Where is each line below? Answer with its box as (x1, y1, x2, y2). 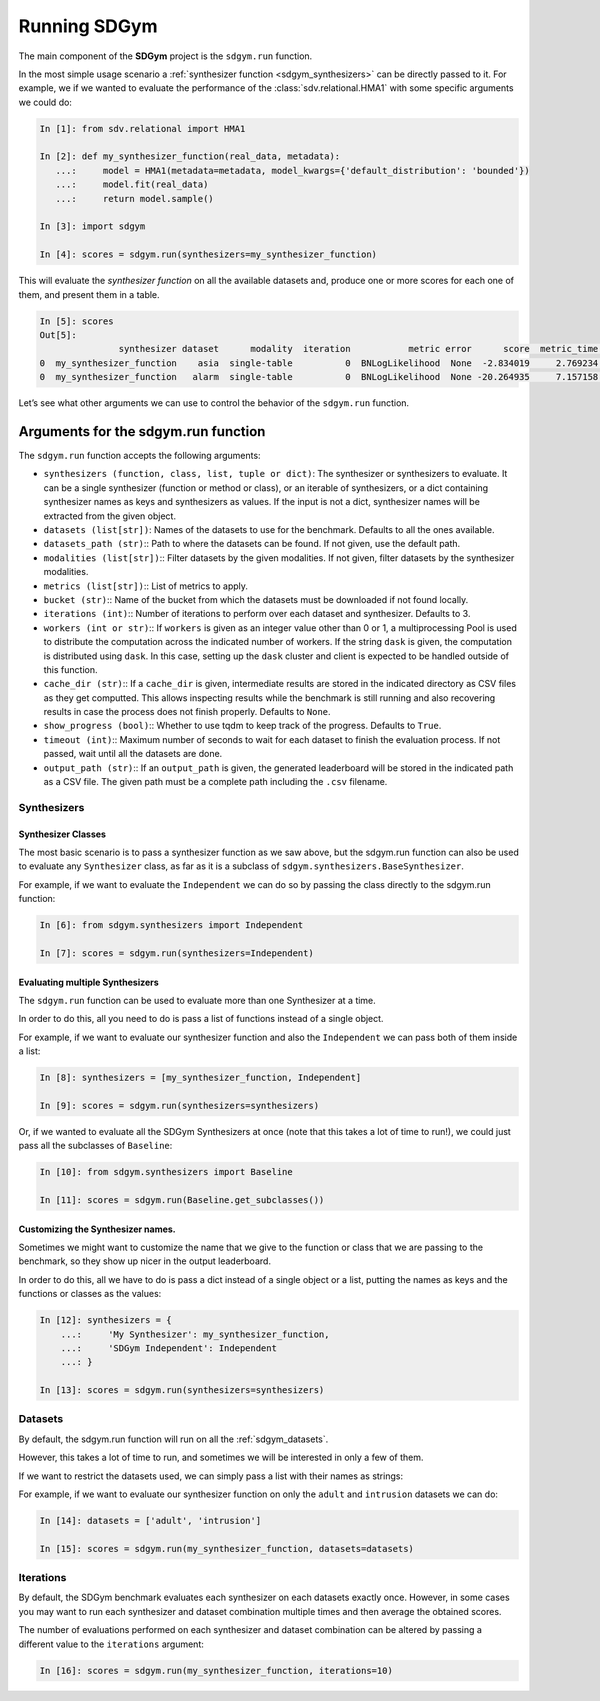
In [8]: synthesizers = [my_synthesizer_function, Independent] (39, 1072, 362, 1084)
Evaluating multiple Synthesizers (18, 976, 159, 988)
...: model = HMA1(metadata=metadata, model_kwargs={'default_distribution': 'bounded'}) (55, 165, 530, 176)
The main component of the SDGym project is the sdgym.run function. (18, 50, 313, 62)
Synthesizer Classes (18, 828, 107, 840)
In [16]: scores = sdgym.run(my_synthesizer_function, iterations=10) (39, 1665, 394, 1676)
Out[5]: (39, 329, 77, 340)
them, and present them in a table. (18, 288, 160, 300)
